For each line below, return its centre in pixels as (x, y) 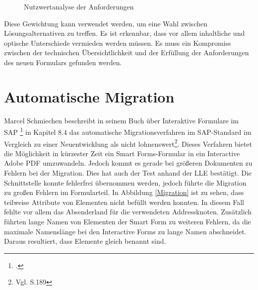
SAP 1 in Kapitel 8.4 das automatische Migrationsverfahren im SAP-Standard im (128, 131)
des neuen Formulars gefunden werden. (63, 62)
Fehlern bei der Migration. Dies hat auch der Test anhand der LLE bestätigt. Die (128, 172)
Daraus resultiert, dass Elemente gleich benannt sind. (85, 241)
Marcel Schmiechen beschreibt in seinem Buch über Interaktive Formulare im (121, 120)
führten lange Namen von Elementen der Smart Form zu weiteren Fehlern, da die (128, 221)
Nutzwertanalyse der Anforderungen (79, 6)
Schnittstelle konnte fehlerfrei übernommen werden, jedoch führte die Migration (125, 182)
